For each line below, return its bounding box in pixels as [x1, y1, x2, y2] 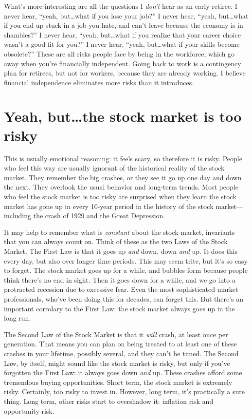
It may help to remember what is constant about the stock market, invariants [4, 227, 235, 237]
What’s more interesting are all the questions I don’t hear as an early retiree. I [4, 1, 237, 11]
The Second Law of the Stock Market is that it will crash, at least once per [4, 329, 228, 339]
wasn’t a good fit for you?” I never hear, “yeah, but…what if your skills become [4, 39, 240, 49]
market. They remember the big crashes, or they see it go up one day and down [4, 172, 242, 182]
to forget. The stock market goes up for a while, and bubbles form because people [4, 265, 248, 275]
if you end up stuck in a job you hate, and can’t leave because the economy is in [4, 20, 243, 30]
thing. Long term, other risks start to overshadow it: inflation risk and [4, 396, 214, 406]
